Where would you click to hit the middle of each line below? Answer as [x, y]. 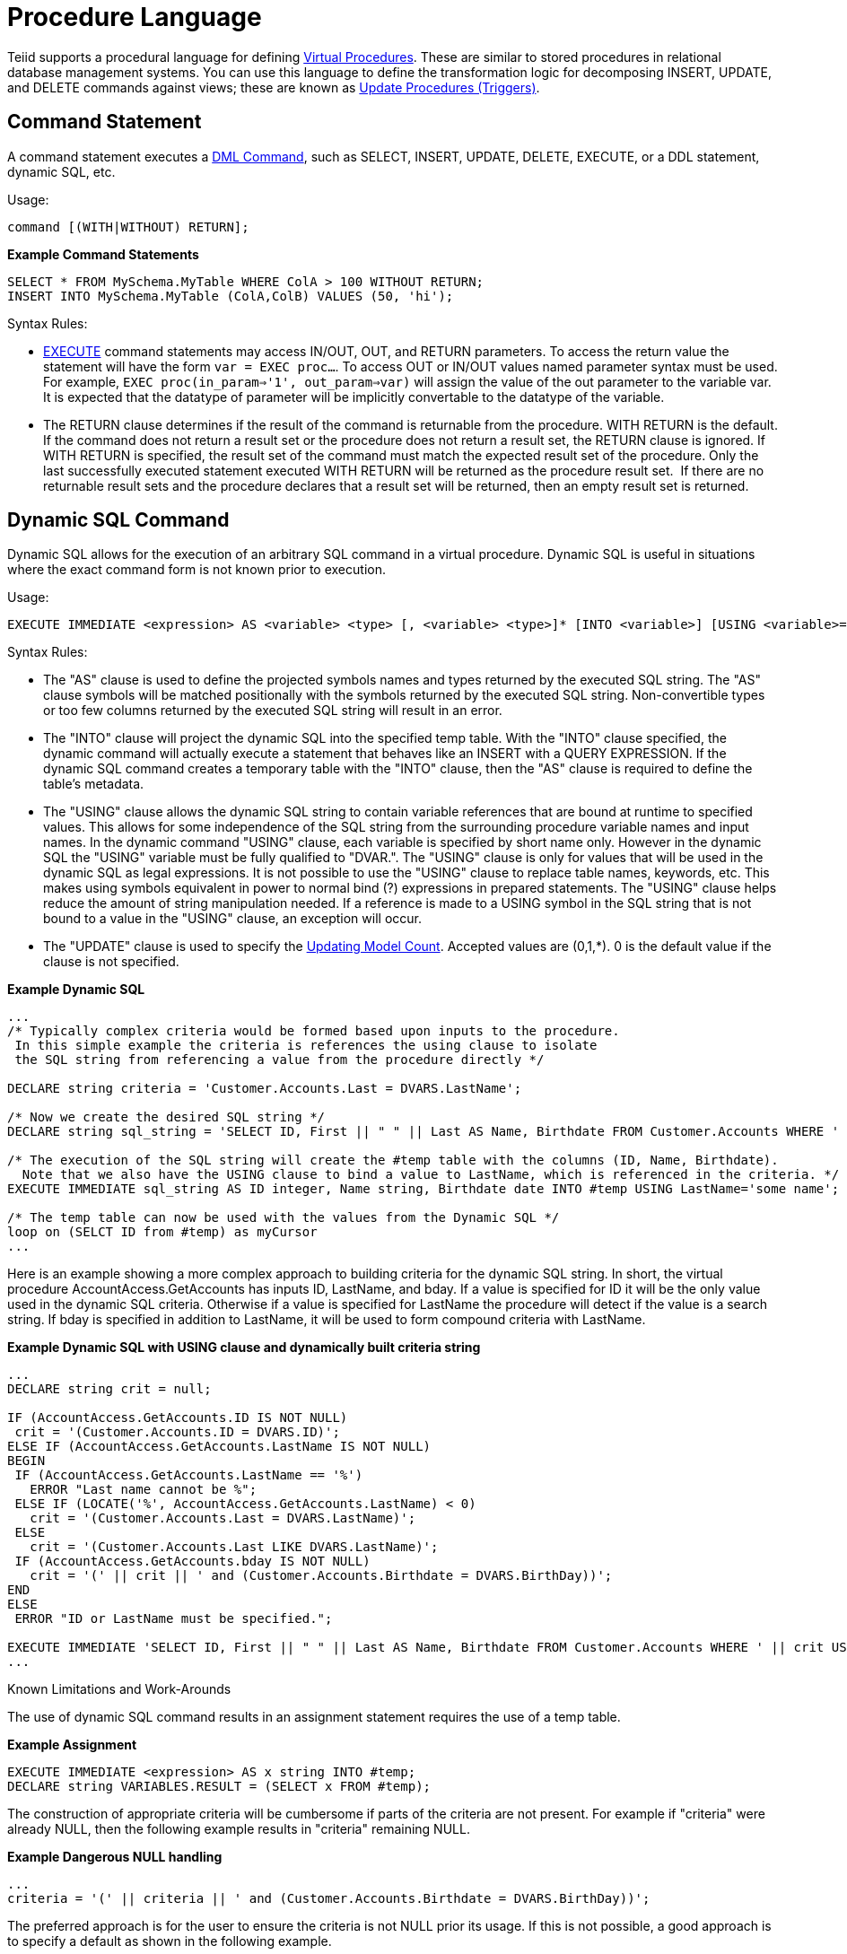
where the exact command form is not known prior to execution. [196, 570]
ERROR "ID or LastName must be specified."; [174, 1619]
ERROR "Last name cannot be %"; [144, 1490]
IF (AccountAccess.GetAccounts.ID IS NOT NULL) [178, 1418]
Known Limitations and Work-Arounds [119, 1689]
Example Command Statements [103, 254]
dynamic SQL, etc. [61, 171]
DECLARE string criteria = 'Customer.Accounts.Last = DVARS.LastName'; [265, 1089]
